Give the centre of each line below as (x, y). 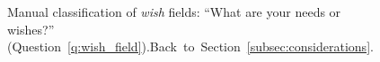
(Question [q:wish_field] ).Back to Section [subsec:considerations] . (190, 46)
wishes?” (31, 29)
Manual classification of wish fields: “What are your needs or (174, 12)
